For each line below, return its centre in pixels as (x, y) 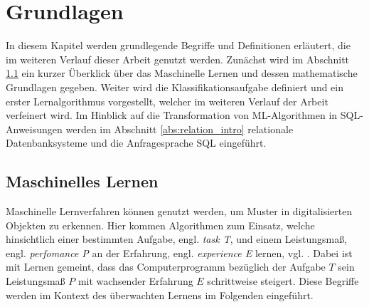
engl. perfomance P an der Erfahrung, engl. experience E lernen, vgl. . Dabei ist (179, 253)
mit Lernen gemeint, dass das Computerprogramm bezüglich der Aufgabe (166, 267)
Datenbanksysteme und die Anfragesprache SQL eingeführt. (136, 143)
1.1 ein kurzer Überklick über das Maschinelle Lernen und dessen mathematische (182, 73)
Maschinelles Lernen (82, 181)
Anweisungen (34, 129)
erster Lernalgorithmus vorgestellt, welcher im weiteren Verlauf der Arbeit (167, 101)
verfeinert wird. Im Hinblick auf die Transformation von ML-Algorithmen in (172, 115)
